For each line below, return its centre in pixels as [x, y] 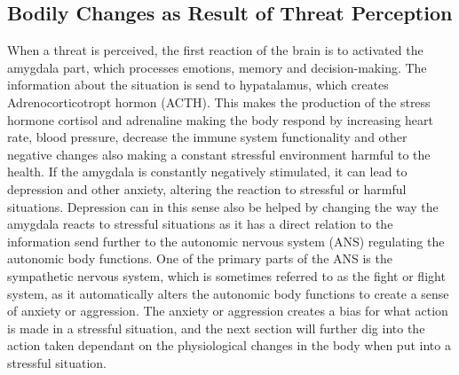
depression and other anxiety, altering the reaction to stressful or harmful [207, 188]
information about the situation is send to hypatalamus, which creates [198, 85]
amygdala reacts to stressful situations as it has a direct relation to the [200, 224]
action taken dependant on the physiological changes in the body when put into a [229, 345]
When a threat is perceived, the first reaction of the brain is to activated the [215, 50]
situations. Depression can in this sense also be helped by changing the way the [223, 206]
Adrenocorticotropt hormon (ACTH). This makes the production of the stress [219, 102]
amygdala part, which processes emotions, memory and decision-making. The [217, 67]
